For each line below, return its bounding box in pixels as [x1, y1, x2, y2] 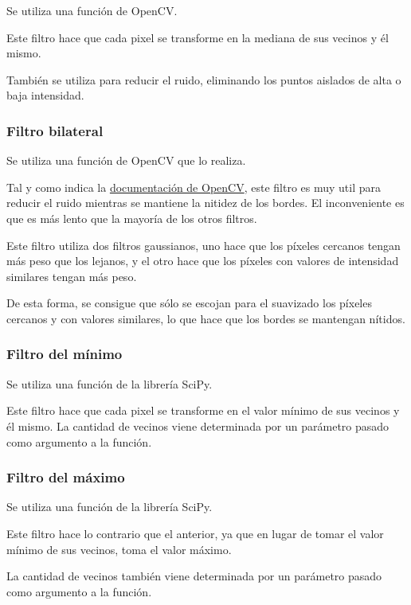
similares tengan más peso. [6, 267, 137, 284]
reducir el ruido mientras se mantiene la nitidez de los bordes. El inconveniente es [6, 194, 405, 211]
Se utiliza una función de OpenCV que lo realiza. [6, 152, 246, 169]
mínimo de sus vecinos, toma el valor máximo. [6, 541, 232, 557]
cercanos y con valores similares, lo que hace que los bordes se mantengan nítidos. [6, 310, 405, 326]
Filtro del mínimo [6, 344, 123, 364]
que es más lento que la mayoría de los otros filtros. [6, 209, 257, 226]
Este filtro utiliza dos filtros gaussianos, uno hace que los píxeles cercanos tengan [6, 236, 401, 253]
